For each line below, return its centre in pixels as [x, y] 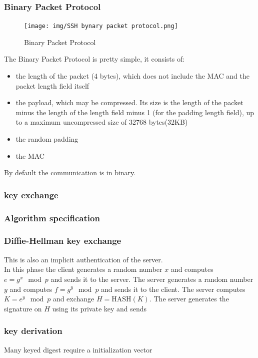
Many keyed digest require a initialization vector [78, 349]
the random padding [47, 139]
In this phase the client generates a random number [83, 269]
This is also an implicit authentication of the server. [83, 259]
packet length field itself [52, 85]
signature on [23, 308]
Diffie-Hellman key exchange [63, 241]
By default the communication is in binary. [70, 172]
